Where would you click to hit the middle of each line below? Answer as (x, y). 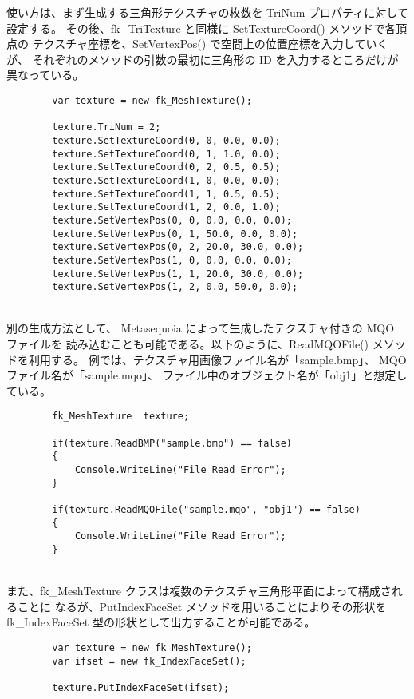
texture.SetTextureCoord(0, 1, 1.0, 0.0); (166, 154)
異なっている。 (45, 75)
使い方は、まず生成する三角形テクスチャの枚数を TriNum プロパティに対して (207, 12)
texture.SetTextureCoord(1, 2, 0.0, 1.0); (166, 207)
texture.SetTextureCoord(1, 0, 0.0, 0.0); (166, 180)
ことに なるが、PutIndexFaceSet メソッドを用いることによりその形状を (202, 606)
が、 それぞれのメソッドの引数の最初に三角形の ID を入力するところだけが (203, 59)
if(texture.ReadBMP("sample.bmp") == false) (172, 443)
